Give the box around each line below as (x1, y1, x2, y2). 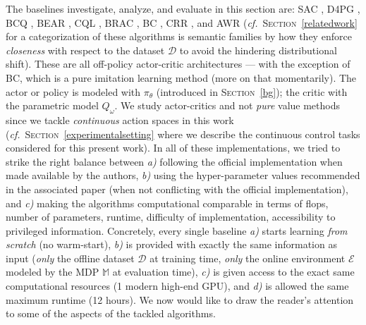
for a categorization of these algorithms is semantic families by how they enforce (6, 29, 352, 44)
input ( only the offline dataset (6, 250, 135, 265)
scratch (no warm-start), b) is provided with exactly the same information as (6, 237, 337, 252)
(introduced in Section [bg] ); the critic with (156, 84, 348, 99)
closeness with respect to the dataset (6, 42, 165, 57)
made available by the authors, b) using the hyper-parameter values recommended (6, 168, 360, 183)
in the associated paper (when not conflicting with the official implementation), (6, 181, 348, 196)
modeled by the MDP (6, 264, 99, 279)
